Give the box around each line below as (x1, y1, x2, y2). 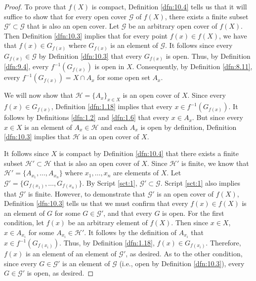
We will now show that (4, 90, 74, 100)
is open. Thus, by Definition (166, 50, 251, 61)
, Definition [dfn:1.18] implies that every (51, 101, 172, 112)
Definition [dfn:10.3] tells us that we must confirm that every (4, 198, 188, 208)
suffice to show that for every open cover (4, 11, 127, 21)
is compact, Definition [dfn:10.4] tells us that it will (91, 1, 247, 11)
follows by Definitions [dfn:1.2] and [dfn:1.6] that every (4, 112, 170, 122)
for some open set (97, 72, 150, 82)
